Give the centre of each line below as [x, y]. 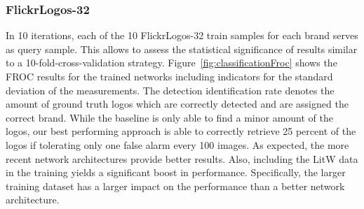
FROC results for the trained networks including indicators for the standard [169, 76]
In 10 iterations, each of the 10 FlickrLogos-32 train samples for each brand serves [182, 35]
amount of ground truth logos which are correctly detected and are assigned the [177, 104]
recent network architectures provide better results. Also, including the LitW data [182, 158]
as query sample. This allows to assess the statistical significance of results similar [182, 49]
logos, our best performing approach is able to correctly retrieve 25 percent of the [181, 131]
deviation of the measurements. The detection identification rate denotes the [170, 90]
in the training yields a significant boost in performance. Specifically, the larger [176, 172]
